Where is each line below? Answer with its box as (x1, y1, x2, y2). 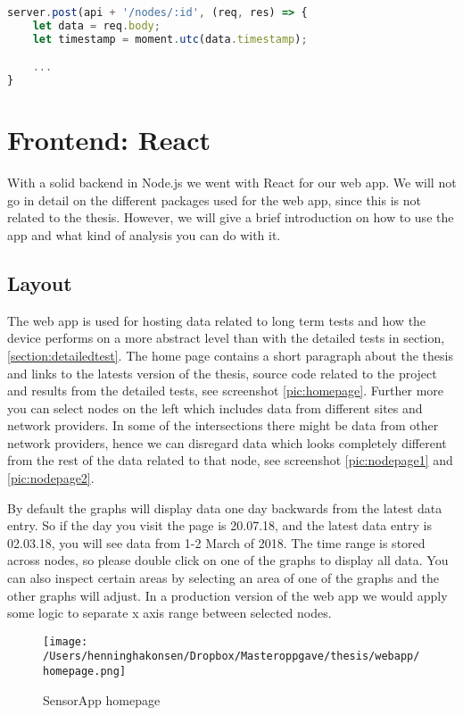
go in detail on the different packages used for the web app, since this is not (7, 190, 421, 209)
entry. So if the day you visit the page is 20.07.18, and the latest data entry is (7, 516, 432, 535)
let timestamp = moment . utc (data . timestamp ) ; (32, 32, 308, 46)
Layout (7, 269, 72, 296)
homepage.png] (43, 665, 127, 678)
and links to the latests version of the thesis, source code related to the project (7, 363, 437, 382)
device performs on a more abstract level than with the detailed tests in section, (7, 328, 445, 347)
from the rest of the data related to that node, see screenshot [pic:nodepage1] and (7, 451, 453, 470)
